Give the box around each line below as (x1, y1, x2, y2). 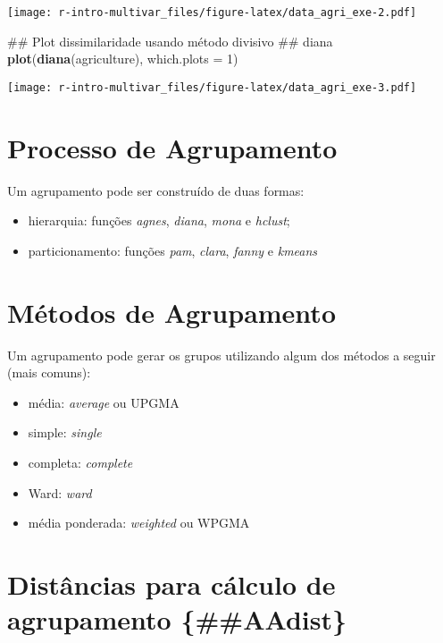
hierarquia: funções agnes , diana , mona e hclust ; (28, 211, 290, 230)
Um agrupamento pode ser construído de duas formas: (7, 181, 305, 199)
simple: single (28, 423, 102, 442)
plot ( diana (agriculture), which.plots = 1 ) (7, 49, 238, 68)
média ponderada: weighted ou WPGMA (28, 513, 250, 532)
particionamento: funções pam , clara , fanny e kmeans (28, 241, 318, 259)
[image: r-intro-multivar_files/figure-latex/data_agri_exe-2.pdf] (7, 6, 417, 19)
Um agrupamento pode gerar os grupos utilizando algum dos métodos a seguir (7, 345, 436, 364)
